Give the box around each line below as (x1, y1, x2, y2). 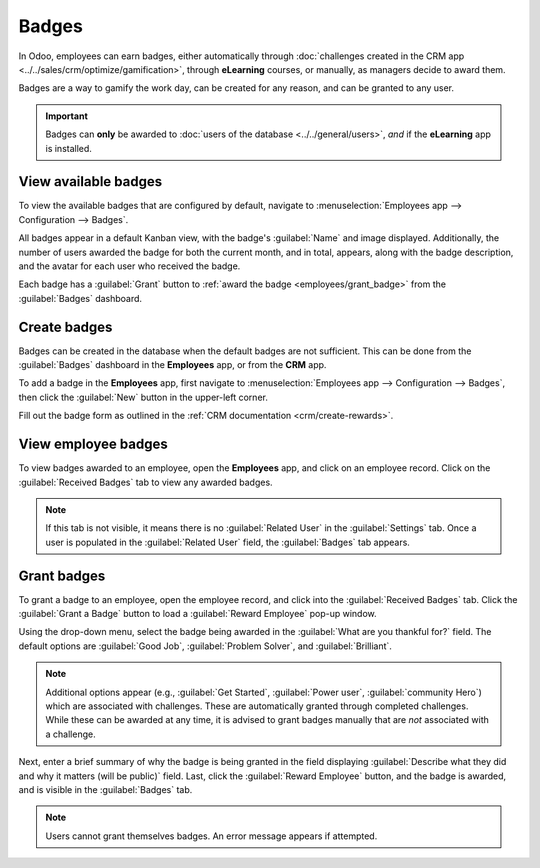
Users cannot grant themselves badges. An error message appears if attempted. (45, 830, 378, 842)
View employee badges (18, 436, 169, 453)
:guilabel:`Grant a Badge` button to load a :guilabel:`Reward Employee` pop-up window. (18, 607, 377, 619)
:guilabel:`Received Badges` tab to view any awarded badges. (18, 476, 274, 488)
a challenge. (45, 728, 96, 740)
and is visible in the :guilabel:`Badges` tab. (18, 783, 193, 795)
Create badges (18, 318, 113, 335)
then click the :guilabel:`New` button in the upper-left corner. (18, 391, 269, 403)
